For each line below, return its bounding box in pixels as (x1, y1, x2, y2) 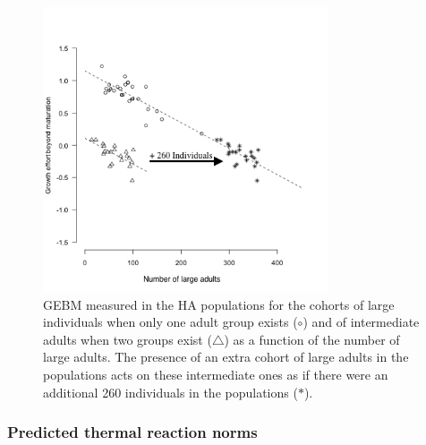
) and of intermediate (302, 312, 420, 331)
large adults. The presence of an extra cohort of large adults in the (43, 347, 409, 366)
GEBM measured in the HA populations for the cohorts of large (43, 295, 395, 313)
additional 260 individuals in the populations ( (43, 382, 298, 401)
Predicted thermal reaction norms (7, 421, 258, 443)
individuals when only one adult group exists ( (43, 312, 298, 331)
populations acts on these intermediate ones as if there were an (43, 364, 388, 383)
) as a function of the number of (224, 329, 400, 348)
